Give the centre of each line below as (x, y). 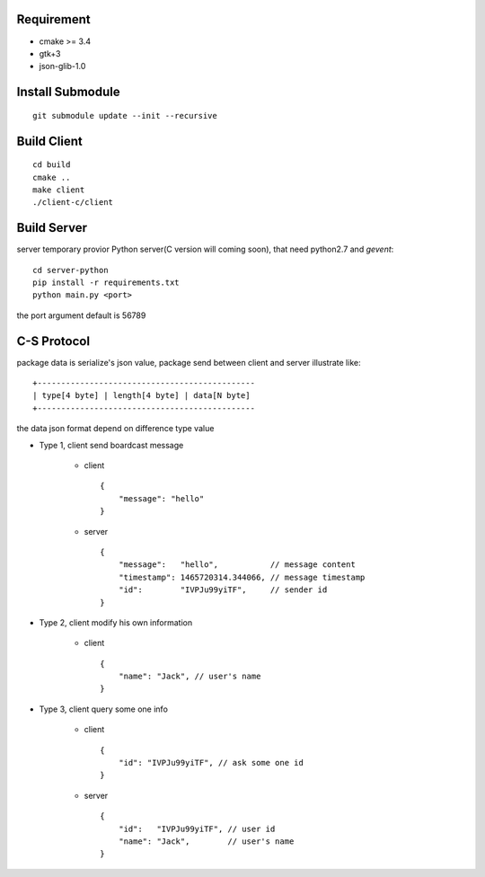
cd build (52, 165)
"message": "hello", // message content (237, 565)
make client (59, 190)
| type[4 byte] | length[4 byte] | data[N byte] (141, 396)
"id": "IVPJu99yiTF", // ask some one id (211, 763)
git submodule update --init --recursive (125, 115)
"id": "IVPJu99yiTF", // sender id (223, 590)
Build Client (49, 141)
